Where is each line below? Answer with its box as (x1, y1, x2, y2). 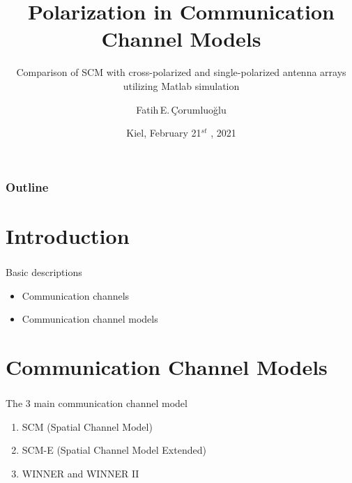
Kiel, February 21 (126, 125, 201, 140)
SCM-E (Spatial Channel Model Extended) (22, 443, 206, 457)
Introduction (6, 221, 130, 250)
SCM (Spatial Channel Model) (22, 419, 153, 434)
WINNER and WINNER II (22, 466, 139, 480)
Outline (6, 178, 49, 195)
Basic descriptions (6, 264, 82, 279)
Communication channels (22, 288, 130, 302)
